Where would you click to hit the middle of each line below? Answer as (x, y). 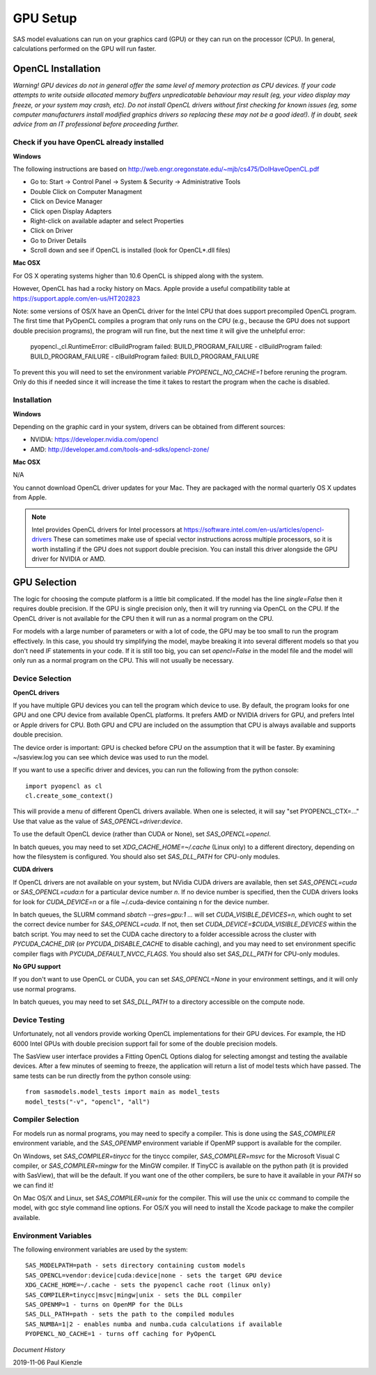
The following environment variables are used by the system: (100, 1249)
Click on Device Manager (66, 202)
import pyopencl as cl (64, 786)
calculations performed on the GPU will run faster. (85, 48)
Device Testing (39, 1020)
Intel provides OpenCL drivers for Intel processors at (107, 529)
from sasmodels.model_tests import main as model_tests (123, 1092)
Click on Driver (52, 231)
